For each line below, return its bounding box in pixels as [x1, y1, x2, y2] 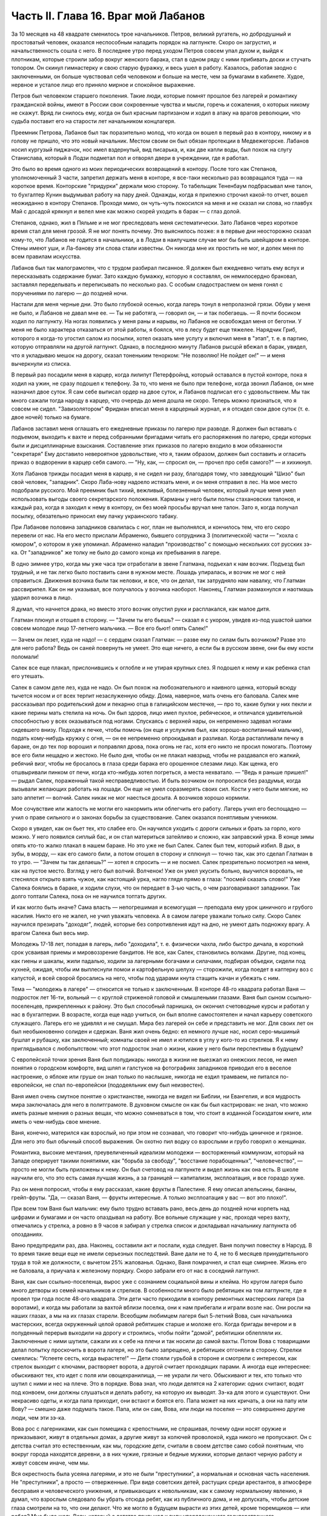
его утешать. [11, 672, 45, 680]
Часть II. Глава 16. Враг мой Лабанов [11, 9, 205, 22]
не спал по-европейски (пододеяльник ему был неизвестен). [45, 1081, 205, 1088]
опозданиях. [11, 1230, 44, 1238]
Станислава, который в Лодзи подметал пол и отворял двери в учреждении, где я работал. [11, 155, 249, 162]
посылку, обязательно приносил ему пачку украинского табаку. [11, 512, 178, 520]
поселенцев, [11, 1002, 44, 1010]
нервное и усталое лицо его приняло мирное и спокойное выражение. [11, 81, 196, 88]
